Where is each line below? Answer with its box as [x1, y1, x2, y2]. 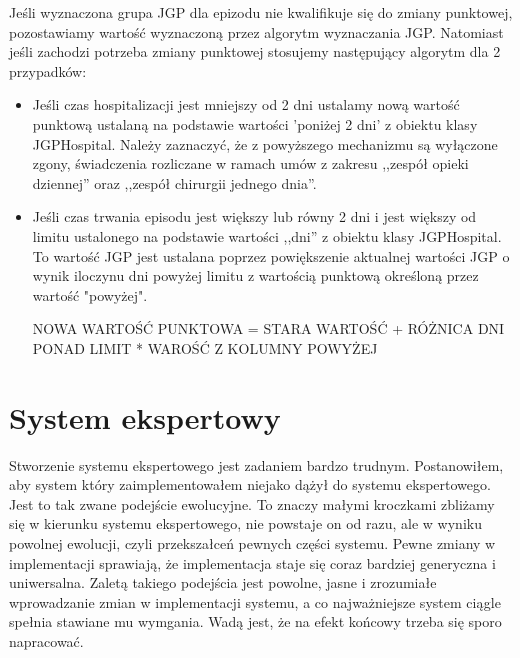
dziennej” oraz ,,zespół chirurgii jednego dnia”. [32, 172, 317, 193]
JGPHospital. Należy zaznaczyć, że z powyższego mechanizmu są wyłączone [32, 133, 498, 154]
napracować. [9, 630, 84, 651]
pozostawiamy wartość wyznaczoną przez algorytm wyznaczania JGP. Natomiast [9, 21, 504, 42]
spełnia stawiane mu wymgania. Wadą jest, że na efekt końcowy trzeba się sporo [9, 611, 502, 632]
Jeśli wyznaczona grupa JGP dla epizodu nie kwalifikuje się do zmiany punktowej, [9, 2, 513, 22]
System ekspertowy [9, 396, 281, 437]
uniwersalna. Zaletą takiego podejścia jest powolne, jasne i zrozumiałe [9, 572, 437, 593]
